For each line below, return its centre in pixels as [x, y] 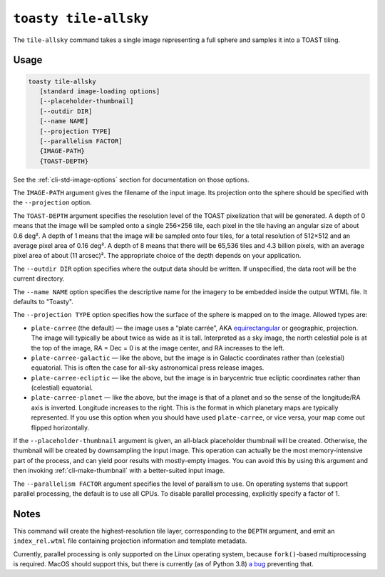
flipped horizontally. [60, 427]
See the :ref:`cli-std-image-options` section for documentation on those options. [131, 180]
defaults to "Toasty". [43, 301]
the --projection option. [52, 202]
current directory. [39, 279]
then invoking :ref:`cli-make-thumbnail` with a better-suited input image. [119, 471]
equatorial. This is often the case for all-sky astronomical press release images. [148, 368]
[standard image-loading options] [100, 91]
